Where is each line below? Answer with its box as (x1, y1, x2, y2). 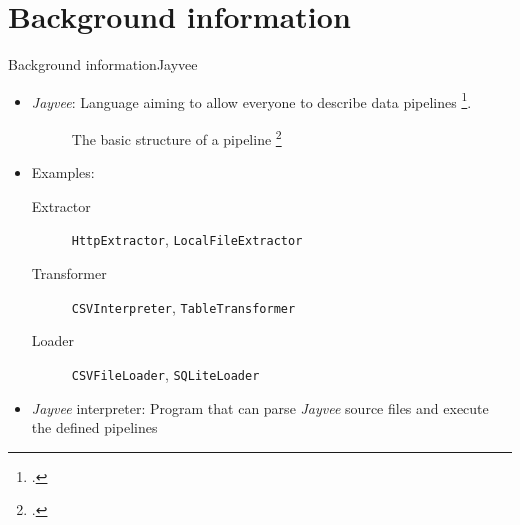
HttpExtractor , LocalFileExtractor (71, 229, 303, 250)
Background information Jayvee (8, 54, 198, 75)
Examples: (31, 162, 95, 183)
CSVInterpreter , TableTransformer (71, 296, 296, 317)
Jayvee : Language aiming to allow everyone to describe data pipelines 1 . (31, 88, 472, 112)
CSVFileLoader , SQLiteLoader (71, 363, 260, 384)
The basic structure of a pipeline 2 (71, 125, 282, 149)
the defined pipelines (31, 417, 158, 438)
